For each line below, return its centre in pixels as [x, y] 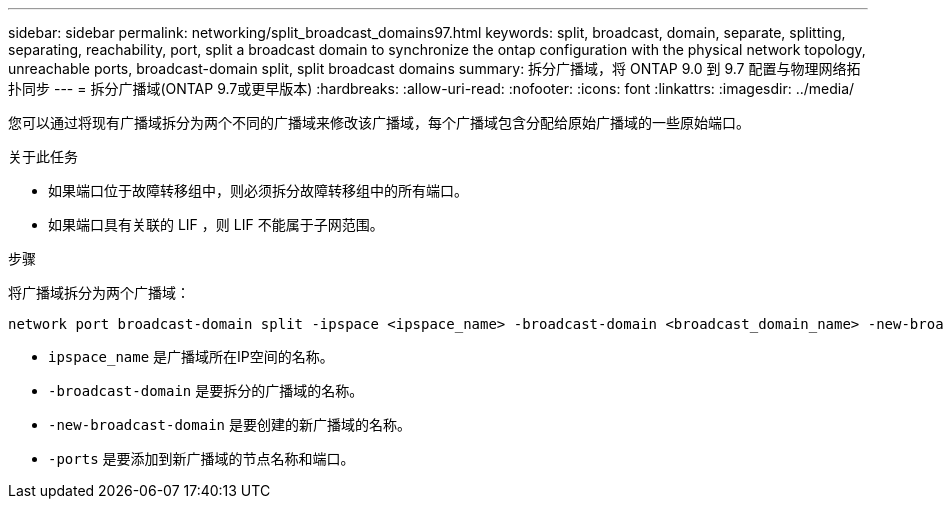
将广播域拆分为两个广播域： [99, 292]
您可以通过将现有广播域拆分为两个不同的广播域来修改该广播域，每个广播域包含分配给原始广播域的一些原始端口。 [379, 122]
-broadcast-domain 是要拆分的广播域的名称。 [206, 390]
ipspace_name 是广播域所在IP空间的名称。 [191, 356]
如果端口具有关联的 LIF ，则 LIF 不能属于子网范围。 [216, 224]
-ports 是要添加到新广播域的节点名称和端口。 [201, 458]
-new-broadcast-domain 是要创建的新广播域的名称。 [229, 424]
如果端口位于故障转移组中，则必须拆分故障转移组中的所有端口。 [258, 190]
